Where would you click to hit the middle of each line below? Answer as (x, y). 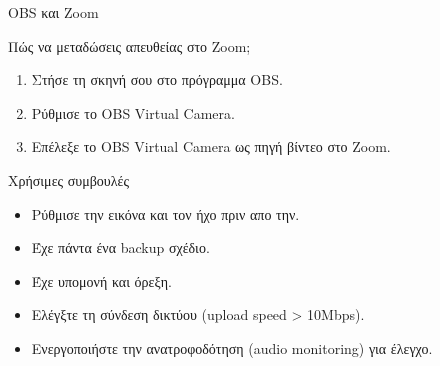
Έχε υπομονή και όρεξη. (101, 280)
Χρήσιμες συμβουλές (68, 179)
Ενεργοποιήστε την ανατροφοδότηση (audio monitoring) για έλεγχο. (232, 347)
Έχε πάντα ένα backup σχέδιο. (120, 247)
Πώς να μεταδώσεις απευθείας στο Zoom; (129, 45)
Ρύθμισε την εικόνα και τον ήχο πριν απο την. (165, 213)
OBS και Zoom (53, 12)
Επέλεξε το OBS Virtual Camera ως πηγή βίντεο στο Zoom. (211, 146)
